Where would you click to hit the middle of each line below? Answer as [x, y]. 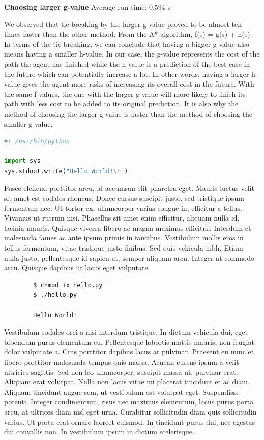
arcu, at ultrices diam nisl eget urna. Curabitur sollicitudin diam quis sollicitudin [130, 411]
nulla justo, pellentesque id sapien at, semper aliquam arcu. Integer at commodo [129, 257]
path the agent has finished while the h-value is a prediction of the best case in [127, 63]
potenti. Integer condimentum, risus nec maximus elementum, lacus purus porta [129, 402]
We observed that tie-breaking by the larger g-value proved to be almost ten [123, 24]
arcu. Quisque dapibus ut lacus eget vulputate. [77, 268]
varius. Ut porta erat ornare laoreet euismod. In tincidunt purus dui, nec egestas [130, 421]
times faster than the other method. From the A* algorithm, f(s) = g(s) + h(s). [128, 34]
